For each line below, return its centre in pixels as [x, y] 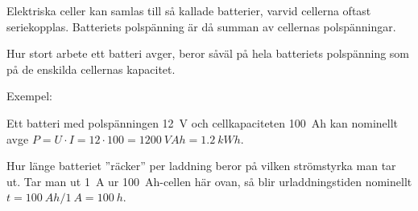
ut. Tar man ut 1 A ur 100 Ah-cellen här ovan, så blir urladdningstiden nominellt [209, 181]
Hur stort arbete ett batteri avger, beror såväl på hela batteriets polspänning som [208, 53]
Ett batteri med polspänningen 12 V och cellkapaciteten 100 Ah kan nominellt [203, 122]
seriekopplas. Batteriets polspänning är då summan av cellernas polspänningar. [201, 26]
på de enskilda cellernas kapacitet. [91, 69]
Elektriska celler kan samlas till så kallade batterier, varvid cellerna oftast [189, 10]
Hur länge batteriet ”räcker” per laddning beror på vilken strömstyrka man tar [201, 166]
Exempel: [29, 96]
